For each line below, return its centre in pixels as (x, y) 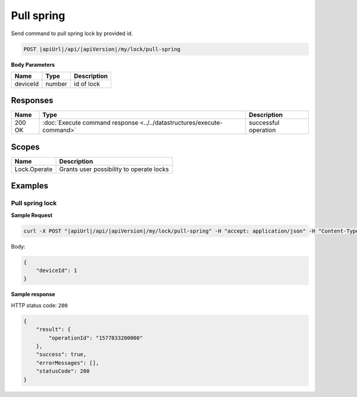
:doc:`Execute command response (90, 123)
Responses (32, 100)
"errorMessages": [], (68, 363)
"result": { (54, 330)
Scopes (25, 147)
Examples (30, 186)
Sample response (33, 294)
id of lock (87, 83)
